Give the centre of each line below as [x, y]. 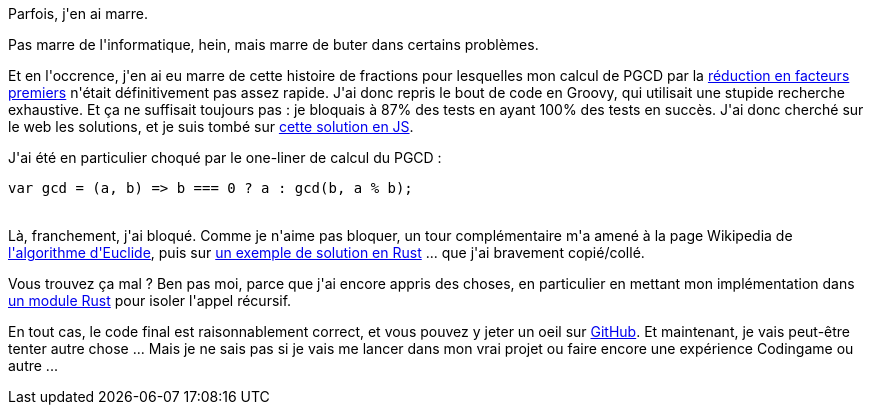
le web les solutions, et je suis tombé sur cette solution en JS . [211, 126]
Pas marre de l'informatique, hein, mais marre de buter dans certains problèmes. [273, 44]
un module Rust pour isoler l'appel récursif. [150, 300]
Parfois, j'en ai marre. [78, 13]
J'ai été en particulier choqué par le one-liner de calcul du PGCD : [225, 157]
